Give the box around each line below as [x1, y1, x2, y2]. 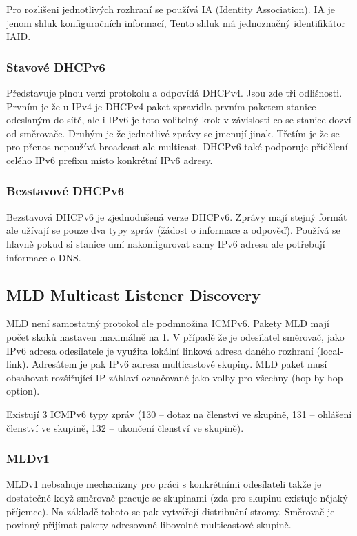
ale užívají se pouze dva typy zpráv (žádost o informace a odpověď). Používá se [6, 223, 340, 237]
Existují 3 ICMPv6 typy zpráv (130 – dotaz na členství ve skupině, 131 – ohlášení [6, 406, 352, 421]
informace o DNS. [6, 250, 81, 264]
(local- [316, 343, 344, 357]
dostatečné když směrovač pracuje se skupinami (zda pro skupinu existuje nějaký [6, 490, 348, 504]
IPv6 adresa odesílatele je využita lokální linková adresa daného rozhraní [6, 343, 314, 357]
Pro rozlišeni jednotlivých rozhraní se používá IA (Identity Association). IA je [6, 2, 336, 16]
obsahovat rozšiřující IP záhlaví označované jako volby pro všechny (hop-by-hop [6, 370, 343, 384]
